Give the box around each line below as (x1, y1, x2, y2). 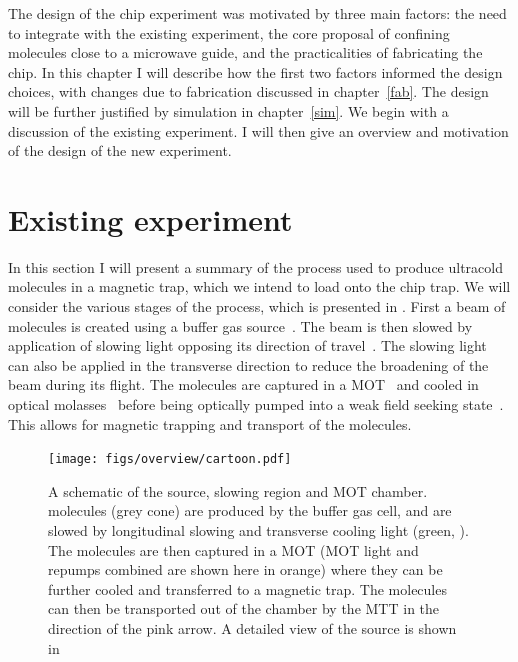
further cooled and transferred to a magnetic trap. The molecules (48, 578, 447, 599)
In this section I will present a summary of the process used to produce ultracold (8, 256, 503, 277)
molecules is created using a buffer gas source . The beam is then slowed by (8, 315, 473, 336)
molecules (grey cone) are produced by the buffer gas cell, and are (48, 500, 452, 521)
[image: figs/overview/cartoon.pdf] (48, 452, 292, 467)
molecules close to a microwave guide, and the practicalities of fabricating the (8, 42, 483, 63)
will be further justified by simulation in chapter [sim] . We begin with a (8, 100, 449, 121)
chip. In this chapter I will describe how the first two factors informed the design (8, 61, 503, 82)
